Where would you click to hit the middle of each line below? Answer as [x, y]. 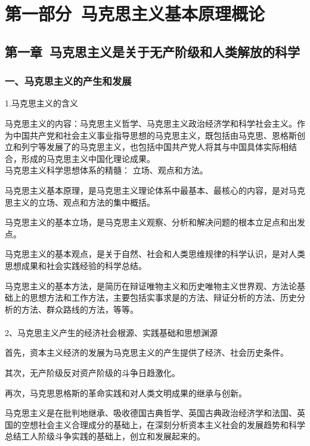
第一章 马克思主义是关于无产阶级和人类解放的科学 [153, 51]
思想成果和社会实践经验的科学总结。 [76, 265]
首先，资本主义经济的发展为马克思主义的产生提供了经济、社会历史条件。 [147, 352]
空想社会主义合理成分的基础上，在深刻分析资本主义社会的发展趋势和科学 [163, 424]
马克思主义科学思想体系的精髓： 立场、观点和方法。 [106, 170]
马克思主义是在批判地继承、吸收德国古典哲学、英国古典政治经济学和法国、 [151, 413]
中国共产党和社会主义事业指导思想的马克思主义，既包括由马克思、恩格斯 [155, 135]
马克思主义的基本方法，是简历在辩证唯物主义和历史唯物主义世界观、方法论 [151, 285]
